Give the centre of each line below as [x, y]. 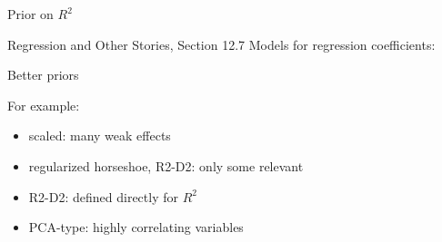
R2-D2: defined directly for [104, 196]
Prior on [30, 14]
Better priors [43, 75]
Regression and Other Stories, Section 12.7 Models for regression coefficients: [221, 44]
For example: [44, 105]
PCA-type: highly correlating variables [136, 227]
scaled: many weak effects [100, 136]
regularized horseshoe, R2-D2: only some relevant [166, 165]
